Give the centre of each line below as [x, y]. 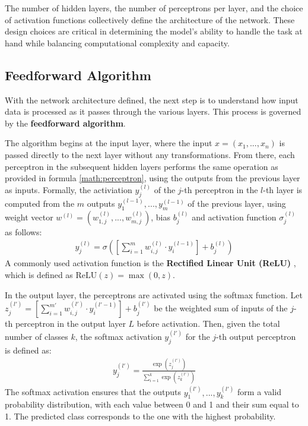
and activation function [234, 217]
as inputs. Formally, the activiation [69, 190]
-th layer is [283, 190]
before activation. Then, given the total [208, 324]
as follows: [23, 231]
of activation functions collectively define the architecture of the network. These [150, 19]
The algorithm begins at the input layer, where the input [109, 143]
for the [198, 337]
